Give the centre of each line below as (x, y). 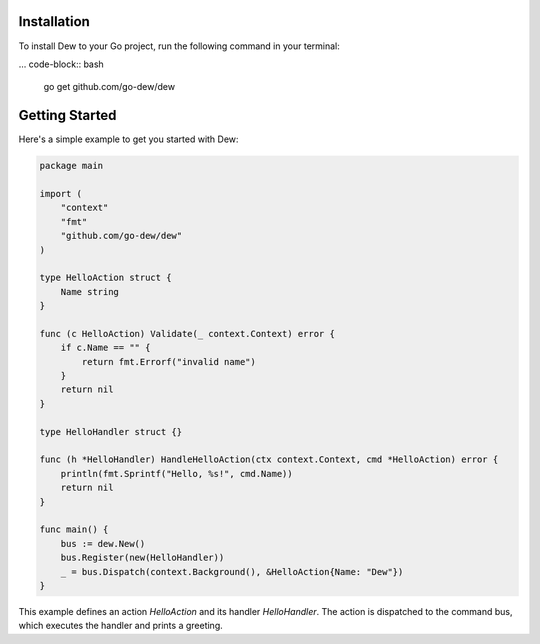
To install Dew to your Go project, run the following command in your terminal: (179, 46)
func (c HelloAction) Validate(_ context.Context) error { (187, 333)
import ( (61, 193)
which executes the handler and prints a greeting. (121, 626)
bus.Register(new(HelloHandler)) (142, 558)
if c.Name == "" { (105, 348)
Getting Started (67, 115)
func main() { (74, 529)
